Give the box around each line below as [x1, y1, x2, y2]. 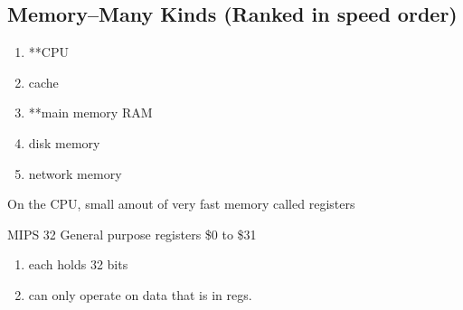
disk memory [28, 133, 100, 152]
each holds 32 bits [28, 255, 128, 274]
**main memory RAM [28, 103, 153, 122]
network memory [28, 164, 122, 183]
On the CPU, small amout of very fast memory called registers [7, 194, 355, 213]
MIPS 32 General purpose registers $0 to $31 [7, 224, 257, 243]
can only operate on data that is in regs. [28, 285, 252, 304]
